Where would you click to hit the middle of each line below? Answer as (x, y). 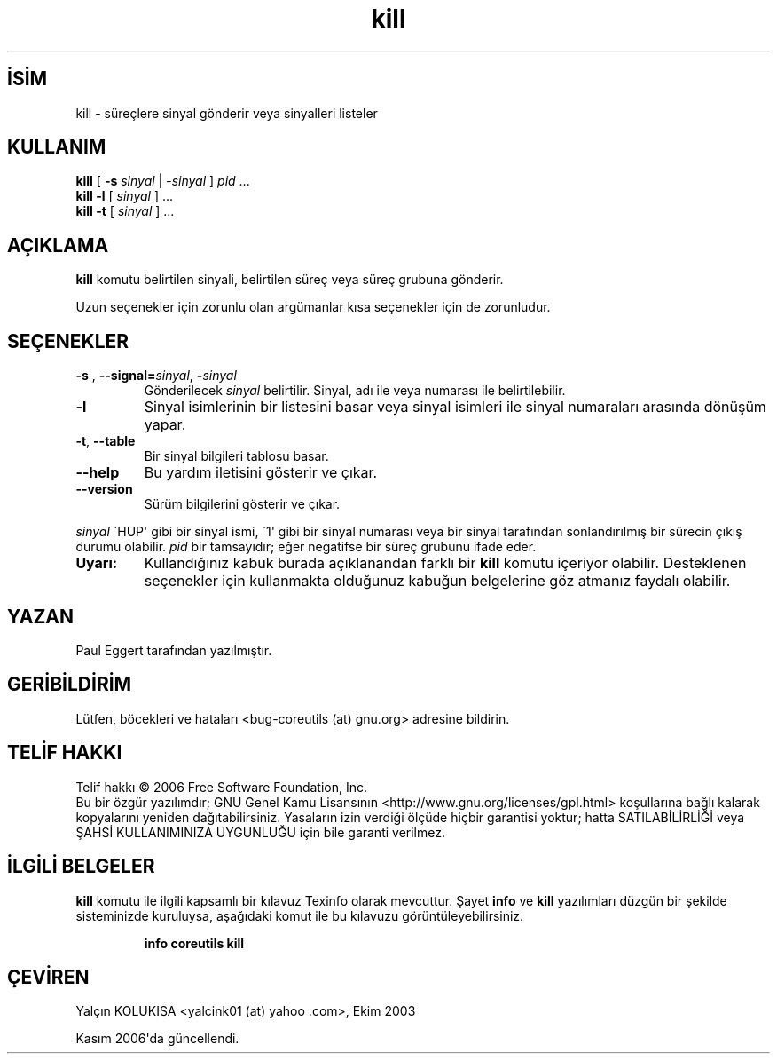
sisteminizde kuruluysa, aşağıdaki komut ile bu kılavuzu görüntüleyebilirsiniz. (300, 915)
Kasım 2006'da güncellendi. (157, 1039)
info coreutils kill (194, 943)
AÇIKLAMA (58, 245)
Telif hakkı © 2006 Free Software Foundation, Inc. (222, 787)
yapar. (165, 425)
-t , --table (106, 441)
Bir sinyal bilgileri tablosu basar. (236, 456)
